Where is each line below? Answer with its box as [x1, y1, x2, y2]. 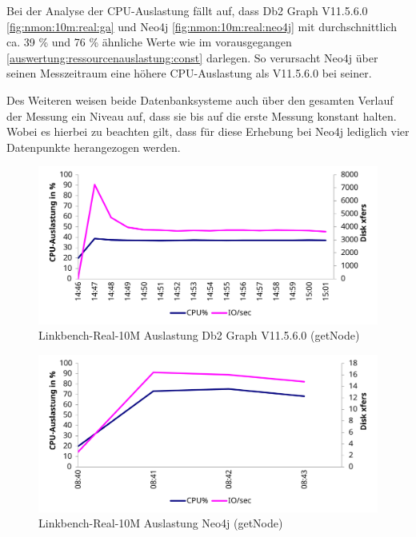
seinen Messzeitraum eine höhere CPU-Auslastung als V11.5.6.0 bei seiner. [6, 65, 372, 82]
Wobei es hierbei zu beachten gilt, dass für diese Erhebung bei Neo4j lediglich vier [6, 123, 410, 140]
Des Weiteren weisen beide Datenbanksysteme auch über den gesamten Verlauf [6, 91, 394, 108]
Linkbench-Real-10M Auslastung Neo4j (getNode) [38, 515, 283, 531]
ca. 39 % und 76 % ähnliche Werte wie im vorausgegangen [6, 34, 292, 50]
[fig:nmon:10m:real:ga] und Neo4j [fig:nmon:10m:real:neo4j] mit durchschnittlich [6, 18, 397, 34]
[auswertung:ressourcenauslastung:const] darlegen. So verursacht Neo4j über [6, 49, 378, 66]
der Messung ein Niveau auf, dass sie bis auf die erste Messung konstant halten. [6, 107, 397, 124]
